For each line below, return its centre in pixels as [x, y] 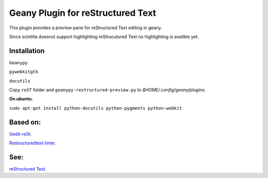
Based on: [25, 122]
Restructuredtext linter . [33, 143]
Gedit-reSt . [21, 134]
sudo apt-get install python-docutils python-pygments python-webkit [96, 108]
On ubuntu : [21, 99]
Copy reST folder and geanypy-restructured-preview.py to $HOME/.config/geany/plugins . [107, 90]
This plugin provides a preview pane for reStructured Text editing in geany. [86, 28]
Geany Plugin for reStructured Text [83, 13]
